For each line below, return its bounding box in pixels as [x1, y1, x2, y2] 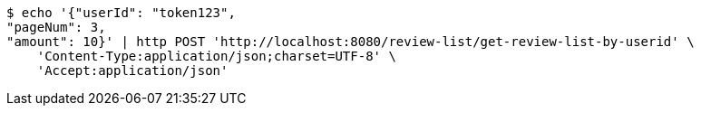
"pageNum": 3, [6, 20, 106, 34]
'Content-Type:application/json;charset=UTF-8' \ [36, 49, 396, 63]
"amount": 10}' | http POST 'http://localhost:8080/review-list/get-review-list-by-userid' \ [6, 34, 695, 49]
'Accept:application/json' [36, 63, 229, 78]
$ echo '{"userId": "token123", [6, 5, 236, 20]
